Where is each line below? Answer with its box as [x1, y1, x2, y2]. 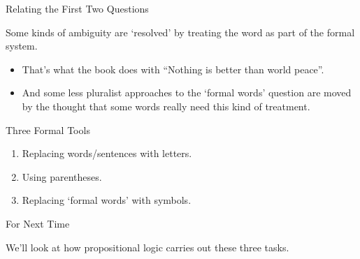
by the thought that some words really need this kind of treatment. [22, 98, 310, 113]
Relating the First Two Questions [6, 1, 149, 15]
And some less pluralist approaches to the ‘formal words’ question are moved [22, 85, 352, 100]
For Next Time [6, 216, 70, 230]
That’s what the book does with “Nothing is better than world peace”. [22, 61, 324, 76]
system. [6, 38, 38, 53]
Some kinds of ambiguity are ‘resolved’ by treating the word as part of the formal [6, 24, 355, 39]
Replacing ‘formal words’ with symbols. [22, 193, 192, 207]
